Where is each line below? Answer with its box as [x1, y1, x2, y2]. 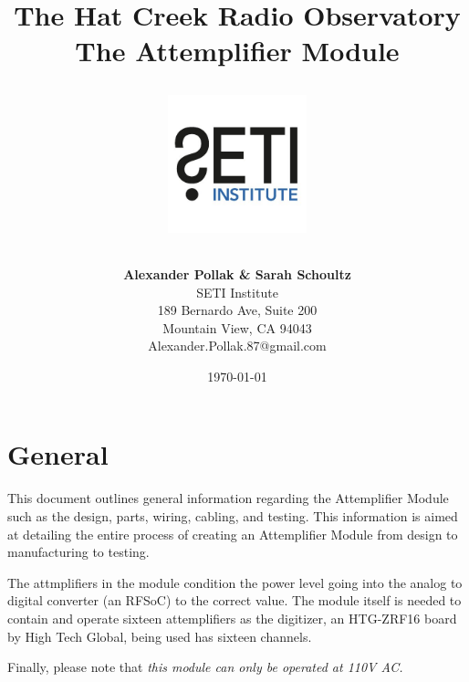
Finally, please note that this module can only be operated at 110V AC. [7, 657, 403, 677]
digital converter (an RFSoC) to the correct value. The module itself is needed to [7, 591, 462, 610]
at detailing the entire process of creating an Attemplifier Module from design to [7, 524, 458, 543]
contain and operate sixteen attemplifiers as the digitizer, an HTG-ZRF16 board [7, 608, 457, 627]
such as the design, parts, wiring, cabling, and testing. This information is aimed [7, 507, 458, 526]
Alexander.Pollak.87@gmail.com [148, 336, 327, 355]
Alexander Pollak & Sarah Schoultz [123, 264, 351, 283]
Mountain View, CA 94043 [162, 318, 312, 337]
